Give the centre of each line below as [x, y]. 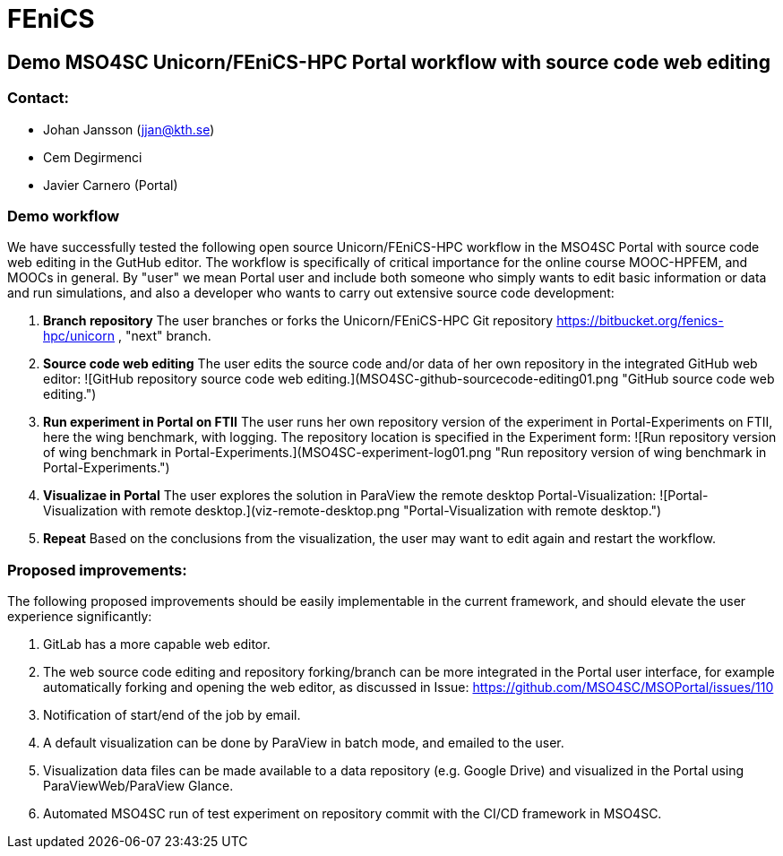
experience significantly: [80, 617]
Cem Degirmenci [93, 157]
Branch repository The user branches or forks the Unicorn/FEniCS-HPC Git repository [298, 321]
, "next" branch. [164, 336]
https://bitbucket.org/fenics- [640, 321]
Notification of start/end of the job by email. [172, 715]
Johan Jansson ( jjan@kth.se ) [129, 129]
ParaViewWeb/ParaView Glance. [138, 786]
